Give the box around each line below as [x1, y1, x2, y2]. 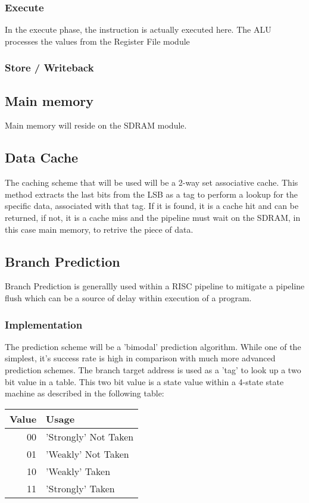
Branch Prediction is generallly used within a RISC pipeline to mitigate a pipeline [5, 280, 305, 292]
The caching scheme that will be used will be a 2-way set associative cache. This [5, 176, 298, 189]
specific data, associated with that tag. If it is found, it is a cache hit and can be [5, 199, 299, 212]
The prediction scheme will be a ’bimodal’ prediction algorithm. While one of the [5, 340, 301, 352]
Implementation [5, 317, 83, 332]
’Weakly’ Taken [46, 464, 111, 478]
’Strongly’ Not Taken [46, 429, 134, 443]
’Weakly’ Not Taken [46, 446, 129, 461]
